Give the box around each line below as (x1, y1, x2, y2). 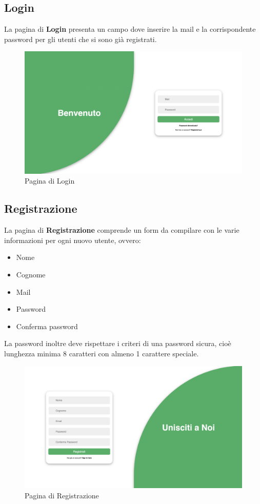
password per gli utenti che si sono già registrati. (4, 33, 157, 44)
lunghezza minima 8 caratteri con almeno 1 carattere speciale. (4, 348, 199, 359)
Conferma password (16, 320, 78, 331)
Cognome (16, 269, 46, 280)
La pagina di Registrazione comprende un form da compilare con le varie (4, 225, 239, 235)
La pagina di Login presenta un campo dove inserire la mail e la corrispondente (4, 24, 256, 34)
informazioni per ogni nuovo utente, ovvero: (4, 234, 141, 245)
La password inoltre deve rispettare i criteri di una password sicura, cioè (4, 338, 231, 349)
